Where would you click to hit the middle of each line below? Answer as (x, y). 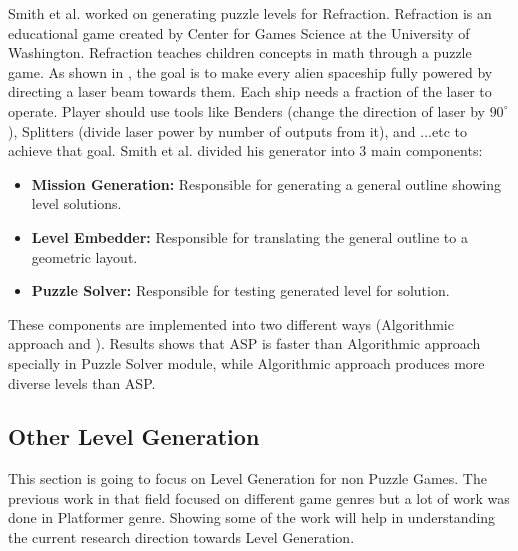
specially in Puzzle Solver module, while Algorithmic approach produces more (246, 362)
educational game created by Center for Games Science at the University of (239, 32)
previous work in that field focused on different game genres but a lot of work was (259, 497)
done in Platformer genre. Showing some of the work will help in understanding (252, 517)
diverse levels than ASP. (82, 382)
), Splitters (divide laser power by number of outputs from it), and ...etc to (237, 130)
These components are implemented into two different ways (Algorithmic (231, 323)
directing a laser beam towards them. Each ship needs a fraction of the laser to (250, 91)
